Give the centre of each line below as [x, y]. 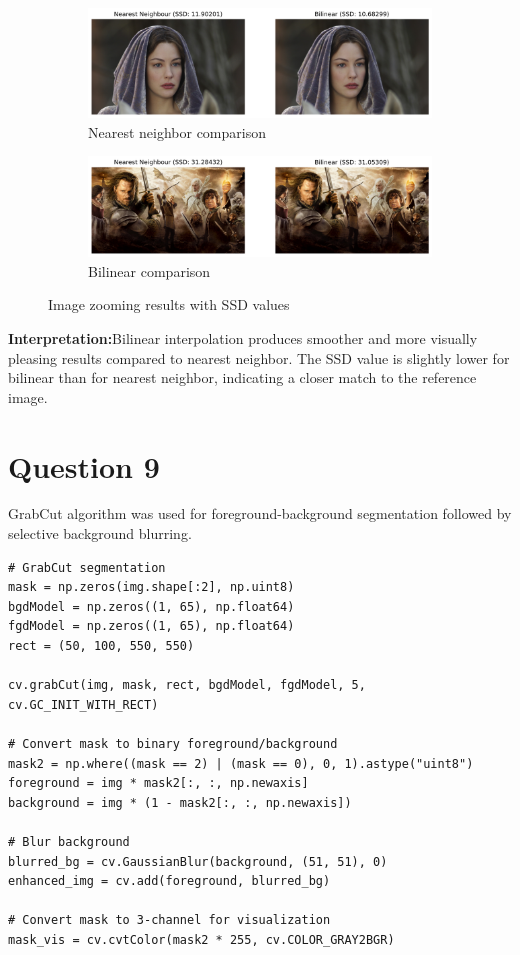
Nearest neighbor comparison [177, 131]
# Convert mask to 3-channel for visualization [169, 920]
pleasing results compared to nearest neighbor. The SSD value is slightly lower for [259, 357]
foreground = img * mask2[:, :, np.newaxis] [158, 783]
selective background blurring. [100, 533]
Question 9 [84, 465]
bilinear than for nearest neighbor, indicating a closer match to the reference [242, 377]
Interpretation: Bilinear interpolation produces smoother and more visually [243, 337]
